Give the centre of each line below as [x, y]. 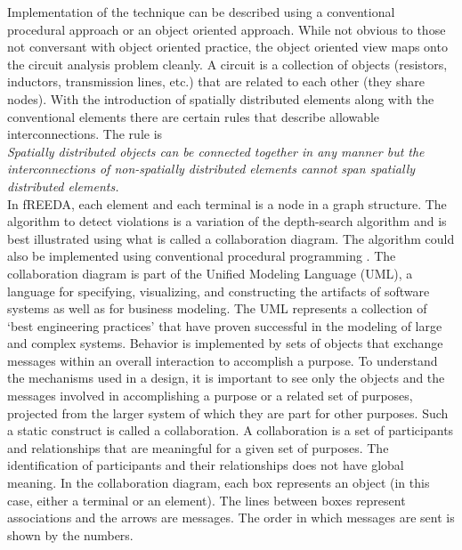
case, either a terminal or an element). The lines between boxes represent [207, 500]
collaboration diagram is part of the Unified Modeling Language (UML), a [210, 273]
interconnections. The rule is [85, 134]
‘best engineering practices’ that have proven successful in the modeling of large [225, 325]
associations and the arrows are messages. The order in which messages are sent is [231, 518]
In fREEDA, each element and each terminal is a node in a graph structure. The [227, 203]
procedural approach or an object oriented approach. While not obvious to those [227, 29]
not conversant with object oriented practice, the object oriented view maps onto [227, 47]
